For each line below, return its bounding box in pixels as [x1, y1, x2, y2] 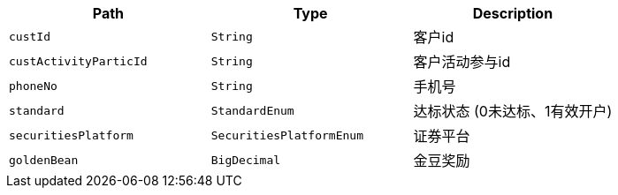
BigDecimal [210, 153, 281, 167]
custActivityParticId [9, 54, 148, 68]
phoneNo [9, 79, 57, 93]
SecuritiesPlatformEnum [210, 128, 363, 142]
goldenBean [9, 153, 79, 167]
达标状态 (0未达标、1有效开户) [413, 102, 613, 120]
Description [472, 4, 553, 22]
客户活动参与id [413, 53, 511, 71]
